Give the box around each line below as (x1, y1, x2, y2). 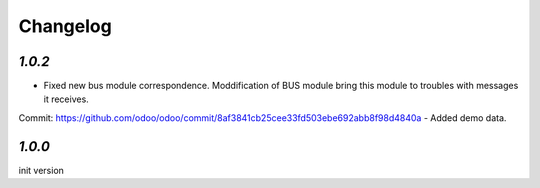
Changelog (18, 15, 112, 37)
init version (18, 164, 65, 176)
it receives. (43, 93, 89, 105)
